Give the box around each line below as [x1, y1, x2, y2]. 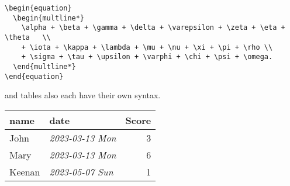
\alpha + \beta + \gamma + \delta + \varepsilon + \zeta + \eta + [21, 23, 285, 32]
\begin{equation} [5, 4, 72, 12]
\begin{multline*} [13, 13, 85, 22]
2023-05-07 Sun [49, 164, 113, 178]
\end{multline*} [13, 62, 76, 71]
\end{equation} [5, 72, 64, 81]
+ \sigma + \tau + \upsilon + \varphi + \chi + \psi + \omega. [21, 53, 273, 61]
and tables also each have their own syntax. [5, 89, 161, 101]
